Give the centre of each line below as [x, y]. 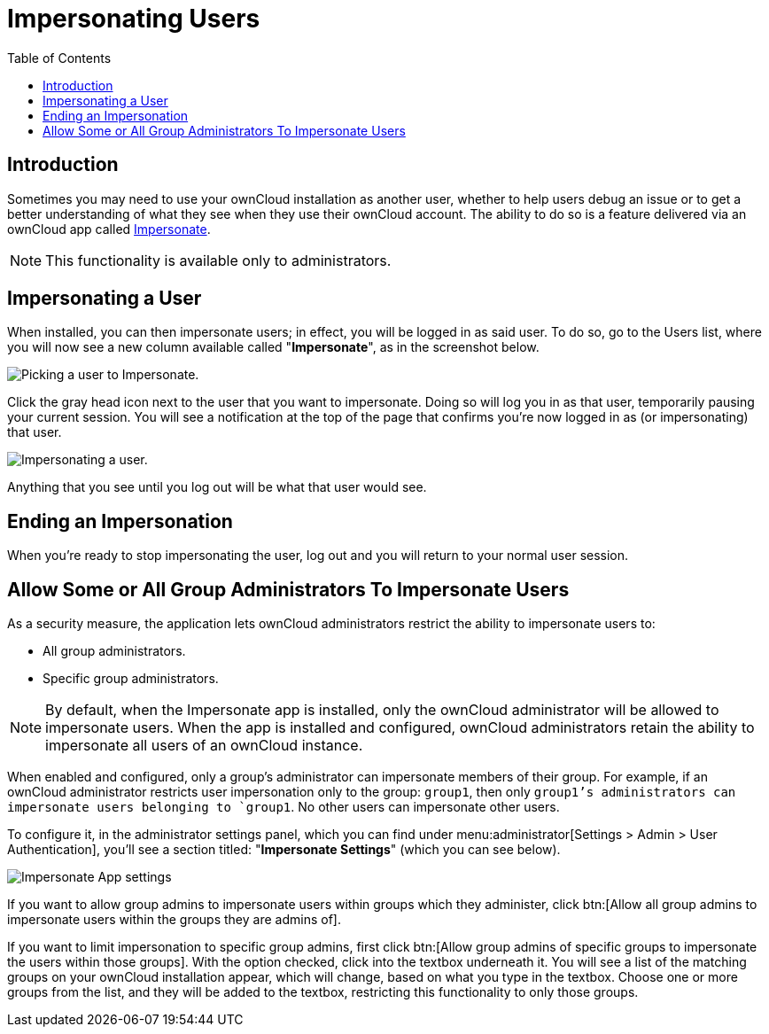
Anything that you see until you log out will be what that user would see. [217, 487]
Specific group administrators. [131, 679]
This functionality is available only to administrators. [218, 260]
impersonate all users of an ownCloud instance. [204, 746]
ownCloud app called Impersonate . [109, 229]
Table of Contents [59, 58]
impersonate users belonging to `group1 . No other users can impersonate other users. [284, 807]
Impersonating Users [134, 19]
